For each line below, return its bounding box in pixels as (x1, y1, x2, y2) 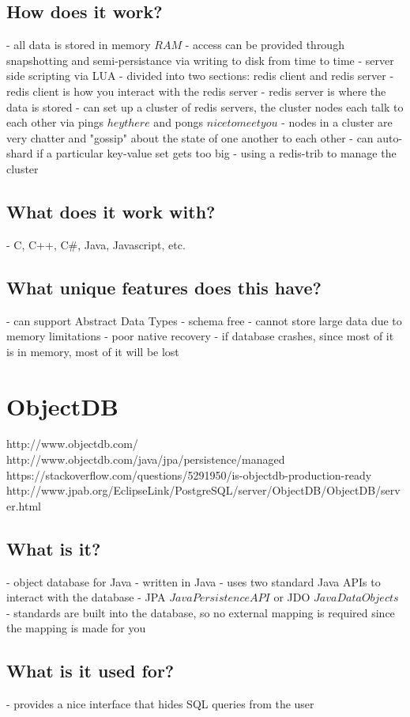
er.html (6, 497, 41, 514)
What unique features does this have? (6, 275, 322, 299)
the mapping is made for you (6, 620, 146, 636)
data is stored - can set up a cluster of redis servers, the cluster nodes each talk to (6, 98, 404, 115)
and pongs (153, 114, 204, 131)
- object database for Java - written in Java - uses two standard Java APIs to (6, 573, 381, 590)
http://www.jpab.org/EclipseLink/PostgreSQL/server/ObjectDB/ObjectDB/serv (6, 482, 401, 499)
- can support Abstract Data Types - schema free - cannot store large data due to (6, 312, 402, 328)
